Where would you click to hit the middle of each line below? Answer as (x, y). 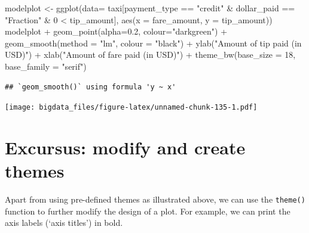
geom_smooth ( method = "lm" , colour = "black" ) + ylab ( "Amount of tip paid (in (153, 43)
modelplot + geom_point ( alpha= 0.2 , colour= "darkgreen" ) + (116, 31)
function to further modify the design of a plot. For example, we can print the (148, 211)
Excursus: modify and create (125, 147)
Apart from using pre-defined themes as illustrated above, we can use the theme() (155, 199)
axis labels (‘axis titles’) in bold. (64, 223)
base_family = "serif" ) (46, 66)
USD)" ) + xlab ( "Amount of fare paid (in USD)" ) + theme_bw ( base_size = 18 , (150, 55)
